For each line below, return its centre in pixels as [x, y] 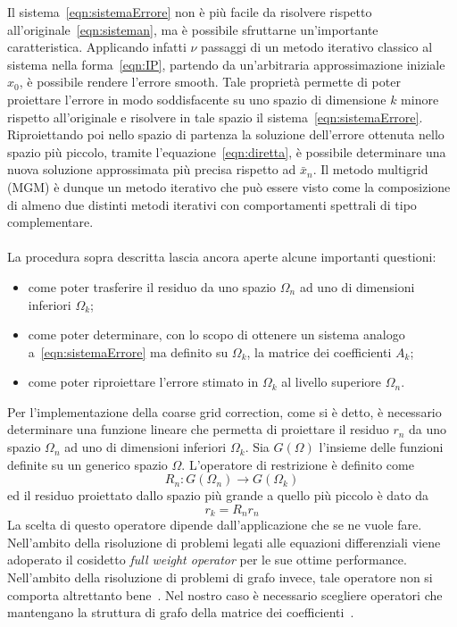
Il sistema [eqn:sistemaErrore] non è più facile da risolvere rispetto [190, 12]
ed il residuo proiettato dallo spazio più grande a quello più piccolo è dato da [218, 495]
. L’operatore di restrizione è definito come [298, 464]
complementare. [50, 222]
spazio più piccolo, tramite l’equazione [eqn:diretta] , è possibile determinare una [227, 151]
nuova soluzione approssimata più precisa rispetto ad [152, 169]
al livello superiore [332, 382]
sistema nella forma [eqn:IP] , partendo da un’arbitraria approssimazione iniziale [226, 64]
